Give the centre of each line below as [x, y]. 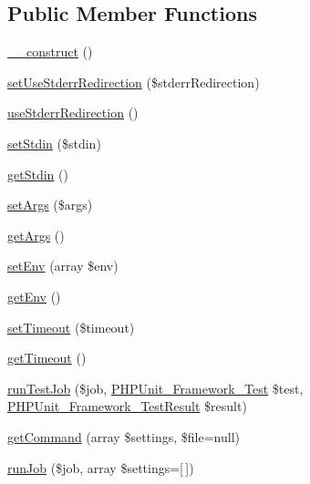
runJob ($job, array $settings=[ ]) [101, 467]
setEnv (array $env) [63, 266]
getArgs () [36, 235]
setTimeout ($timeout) [71, 327]
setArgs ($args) [50, 205]
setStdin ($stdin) [54, 143]
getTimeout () [47, 358]
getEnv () [34, 296]
